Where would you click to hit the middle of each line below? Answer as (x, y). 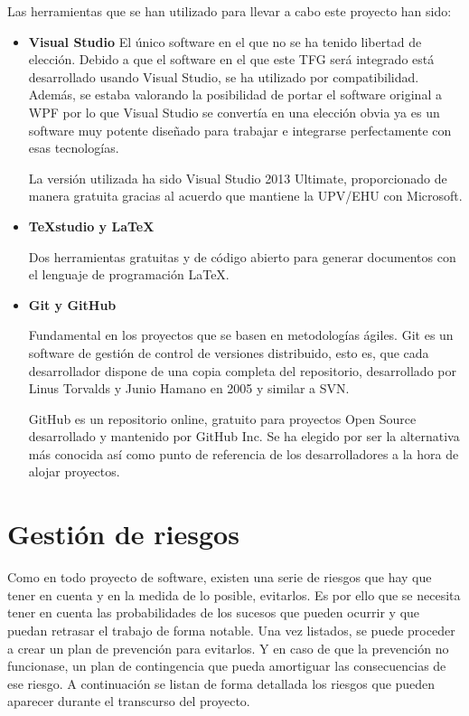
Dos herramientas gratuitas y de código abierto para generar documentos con (242, 256)
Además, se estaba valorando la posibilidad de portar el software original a (235, 94)
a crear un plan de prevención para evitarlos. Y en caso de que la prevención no (228, 648)
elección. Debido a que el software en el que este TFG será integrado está (231, 59)
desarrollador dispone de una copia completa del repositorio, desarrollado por (242, 370)
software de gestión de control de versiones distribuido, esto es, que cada (229, 352)
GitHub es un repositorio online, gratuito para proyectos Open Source (222, 418)
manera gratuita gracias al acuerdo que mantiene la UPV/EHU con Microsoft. (245, 196)
